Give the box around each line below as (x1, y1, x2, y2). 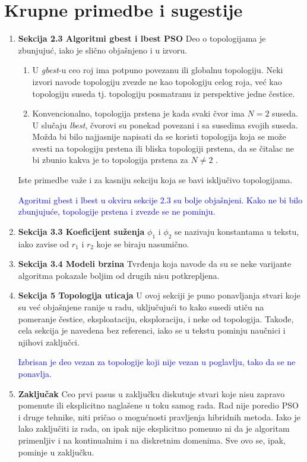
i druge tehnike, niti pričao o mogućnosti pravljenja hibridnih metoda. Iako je (18, 410, 300, 423)
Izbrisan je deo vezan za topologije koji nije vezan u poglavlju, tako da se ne (18, 356, 296, 368)
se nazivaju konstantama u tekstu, (175, 225, 299, 237)
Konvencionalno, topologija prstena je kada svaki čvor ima (32, 107, 245, 120)
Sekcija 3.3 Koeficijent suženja (18, 225, 145, 237)
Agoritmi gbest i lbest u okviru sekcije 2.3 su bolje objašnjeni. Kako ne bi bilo (18, 193, 303, 206)
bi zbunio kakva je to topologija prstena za (32, 153, 188, 166)
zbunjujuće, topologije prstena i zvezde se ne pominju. (18, 205, 216, 218)
